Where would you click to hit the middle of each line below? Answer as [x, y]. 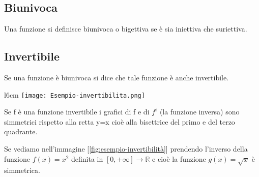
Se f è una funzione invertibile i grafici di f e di [77, 112]
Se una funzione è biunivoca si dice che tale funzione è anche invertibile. [117, 77]
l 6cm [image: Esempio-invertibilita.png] [75, 94]
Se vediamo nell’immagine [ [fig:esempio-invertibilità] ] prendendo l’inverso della [126, 149]
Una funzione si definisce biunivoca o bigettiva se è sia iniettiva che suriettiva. [126, 29]
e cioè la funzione [179, 158]
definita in [87, 158]
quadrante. [21, 131]
